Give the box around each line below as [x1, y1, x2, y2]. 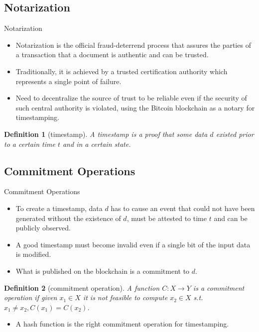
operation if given [4, 292, 57, 303]
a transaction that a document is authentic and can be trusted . [15, 49, 209, 60]
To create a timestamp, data [15, 203, 103, 213]
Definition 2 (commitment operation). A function [4, 282, 160, 293]
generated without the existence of [15, 213, 121, 223]
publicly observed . [15, 222, 71, 233]
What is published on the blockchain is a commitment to [15, 265, 190, 276]
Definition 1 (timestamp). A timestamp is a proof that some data [4, 128, 208, 139]
